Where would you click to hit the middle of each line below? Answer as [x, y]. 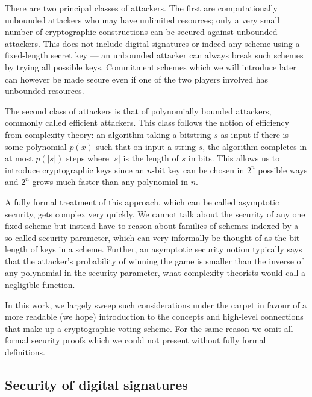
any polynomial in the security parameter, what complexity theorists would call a [155, 273]
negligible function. [40, 285]
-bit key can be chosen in [198, 170]
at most [19, 158]
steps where [87, 158]
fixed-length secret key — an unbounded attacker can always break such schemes [154, 55]
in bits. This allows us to [234, 158]
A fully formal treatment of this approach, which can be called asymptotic [142, 202]
